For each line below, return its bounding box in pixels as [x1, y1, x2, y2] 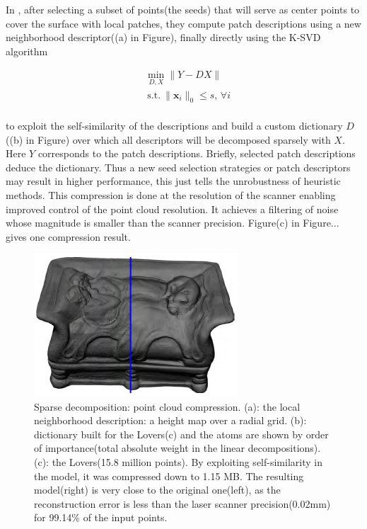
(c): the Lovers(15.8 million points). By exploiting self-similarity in [34, 454, 322, 469]
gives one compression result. [6, 229, 131, 244]
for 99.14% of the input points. [34, 510, 168, 525]
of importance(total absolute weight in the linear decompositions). [34, 440, 321, 455]
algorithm [6, 43, 48, 58]
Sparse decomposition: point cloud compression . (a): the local [34, 399, 301, 414]
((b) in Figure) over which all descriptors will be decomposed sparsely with [6, 132, 331, 147]
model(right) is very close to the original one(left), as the [34, 482, 281, 497]
